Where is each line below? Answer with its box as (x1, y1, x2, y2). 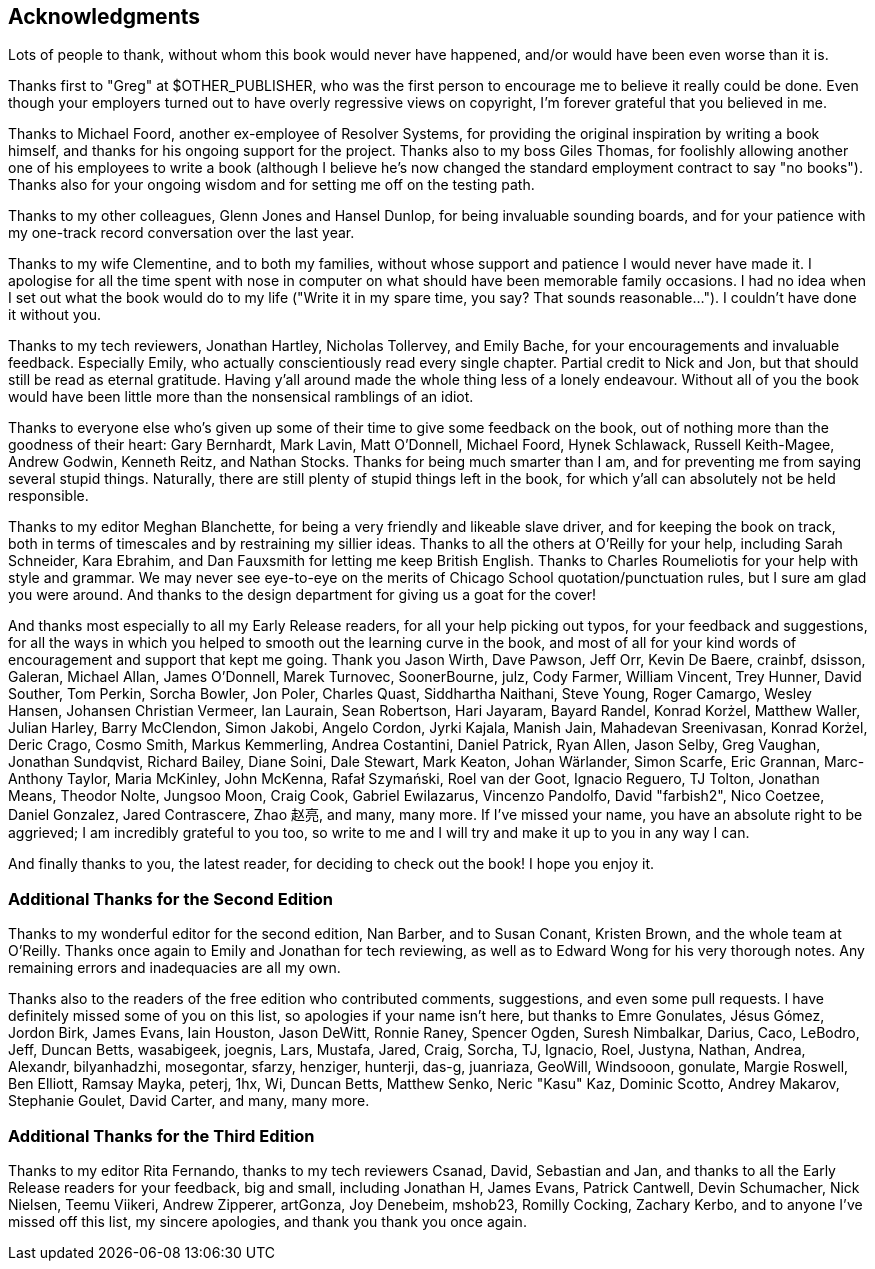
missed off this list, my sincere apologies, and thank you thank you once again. (8, 1212, 527, 1230)
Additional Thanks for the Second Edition (8, 888, 334, 909)
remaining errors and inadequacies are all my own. (8, 959, 341, 977)
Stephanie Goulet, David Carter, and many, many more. (8, 1092, 370, 1110)
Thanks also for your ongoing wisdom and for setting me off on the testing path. (8, 176, 535, 194)
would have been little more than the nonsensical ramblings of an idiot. (8, 388, 474, 406)
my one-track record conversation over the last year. (8, 224, 355, 242)
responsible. (8, 487, 89, 505)
